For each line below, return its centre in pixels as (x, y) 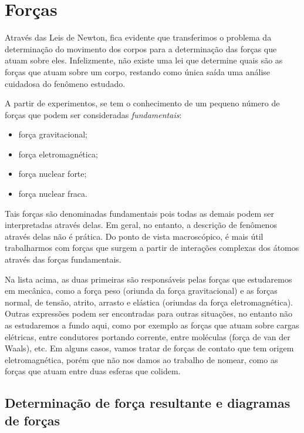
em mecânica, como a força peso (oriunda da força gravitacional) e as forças (141, 291)
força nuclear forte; (53, 174)
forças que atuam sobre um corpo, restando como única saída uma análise (138, 71)
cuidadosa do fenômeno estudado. (65, 83)
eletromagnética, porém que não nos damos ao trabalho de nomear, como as (141, 359)
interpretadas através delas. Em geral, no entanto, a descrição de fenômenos (141, 225)
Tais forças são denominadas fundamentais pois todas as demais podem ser (139, 213)
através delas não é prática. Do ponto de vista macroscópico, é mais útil (134, 236)
